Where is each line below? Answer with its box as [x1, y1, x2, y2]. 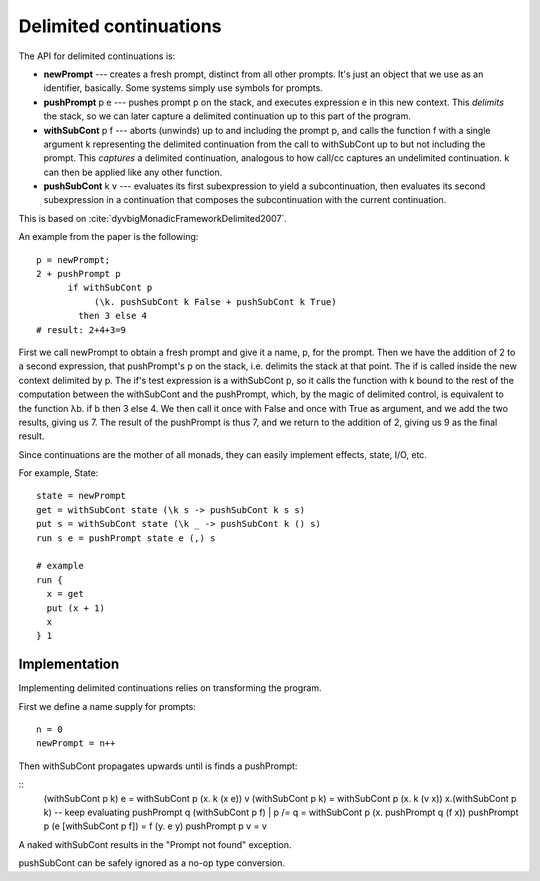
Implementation [18, 656, 120, 673]
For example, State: [18, 467, 99, 479]
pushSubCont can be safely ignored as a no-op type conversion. [18, 857, 285, 869]
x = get [46, 588, 84, 600]
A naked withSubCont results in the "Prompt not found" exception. [18, 838, 292, 850]
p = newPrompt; [36, 254, 111, 265]
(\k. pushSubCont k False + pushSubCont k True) [93, 296, 337, 307]
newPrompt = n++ [36, 738, 116, 749]
